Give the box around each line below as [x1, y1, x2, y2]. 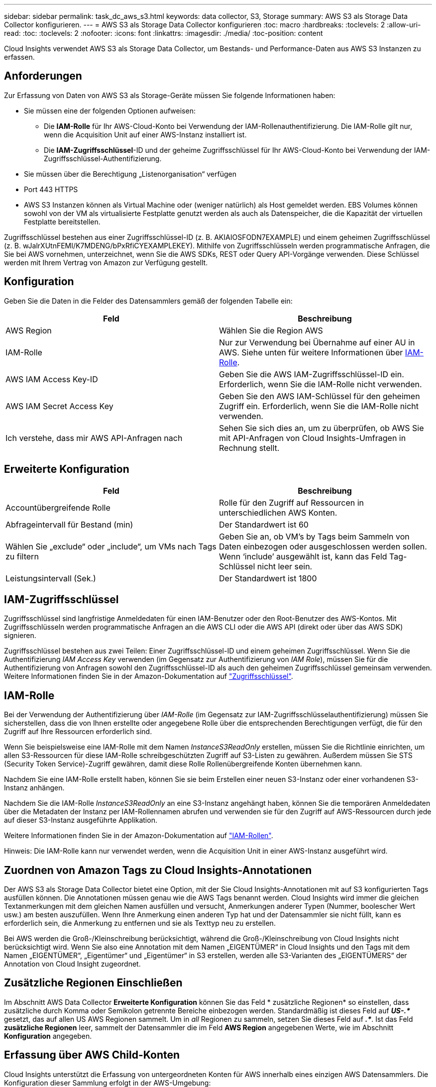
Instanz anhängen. [4, 783, 65, 792]
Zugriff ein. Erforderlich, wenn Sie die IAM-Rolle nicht [219, 401, 419, 411]
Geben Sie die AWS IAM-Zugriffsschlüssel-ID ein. [219, 369, 404, 379]
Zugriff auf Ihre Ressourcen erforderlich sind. [4, 727, 152, 736]
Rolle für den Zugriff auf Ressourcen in [219, 497, 364, 508]
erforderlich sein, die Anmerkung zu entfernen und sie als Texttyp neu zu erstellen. [4, 919, 276, 928]
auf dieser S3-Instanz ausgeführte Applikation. [4, 816, 157, 825]
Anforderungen [4, 70, 82, 83]
